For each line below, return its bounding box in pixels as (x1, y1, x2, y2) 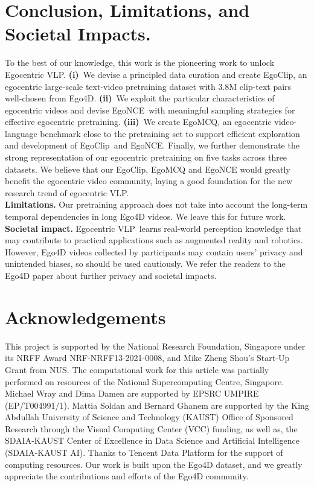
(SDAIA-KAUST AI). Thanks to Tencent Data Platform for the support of (5, 446, 283, 459)
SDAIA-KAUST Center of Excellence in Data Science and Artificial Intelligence (5, 434, 300, 447)
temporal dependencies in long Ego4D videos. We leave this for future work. (5, 210, 286, 223)
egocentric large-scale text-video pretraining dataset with (5, 80, 216, 92)
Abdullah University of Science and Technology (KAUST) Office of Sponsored (5, 411, 293, 423)
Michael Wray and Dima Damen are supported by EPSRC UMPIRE (5, 387, 259, 400)
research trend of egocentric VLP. (5, 186, 129, 199)
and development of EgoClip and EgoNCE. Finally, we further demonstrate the (5, 139, 300, 152)
